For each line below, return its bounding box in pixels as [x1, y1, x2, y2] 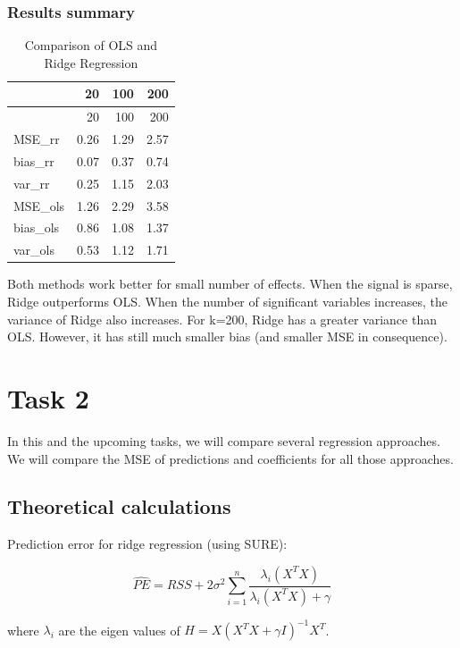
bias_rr [13, 151, 54, 170]
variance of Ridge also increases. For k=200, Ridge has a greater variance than [7, 309, 437, 328]
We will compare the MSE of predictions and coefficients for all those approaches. [7, 449, 454, 467]
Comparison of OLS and [24, 36, 158, 55]
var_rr [13, 173, 50, 192]
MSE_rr [13, 130, 60, 148]
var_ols [13, 240, 55, 259]
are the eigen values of [58, 620, 180, 639]
